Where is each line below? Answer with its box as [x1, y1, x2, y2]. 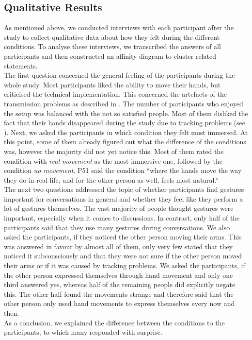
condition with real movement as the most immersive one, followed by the [4, 155, 222, 166]
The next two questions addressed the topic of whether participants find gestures [4, 184, 244, 194]
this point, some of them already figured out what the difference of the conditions [4, 136, 246, 147]
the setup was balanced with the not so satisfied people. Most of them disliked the [4, 108, 248, 118]
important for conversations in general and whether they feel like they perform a [4, 193, 243, 204]
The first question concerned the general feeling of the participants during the [4, 70, 235, 80]
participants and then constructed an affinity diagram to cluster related [4, 51, 216, 61]
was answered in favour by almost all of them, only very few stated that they [4, 241, 233, 251]
